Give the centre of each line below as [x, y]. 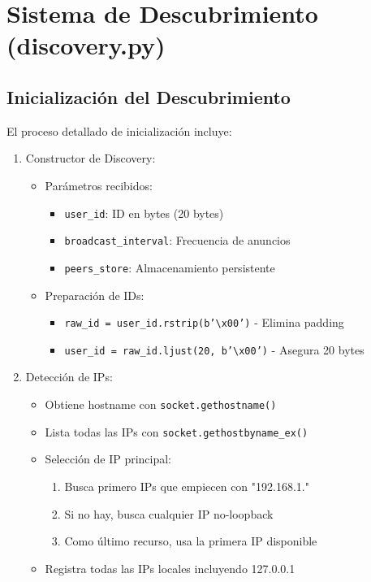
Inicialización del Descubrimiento [149, 96]
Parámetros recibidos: [99, 185]
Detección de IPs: [69, 377]
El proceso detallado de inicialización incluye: [119, 130]
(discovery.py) [86, 45]
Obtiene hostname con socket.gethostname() [161, 404]
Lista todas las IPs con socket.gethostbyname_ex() [177, 431]
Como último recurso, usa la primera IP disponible [191, 541]
